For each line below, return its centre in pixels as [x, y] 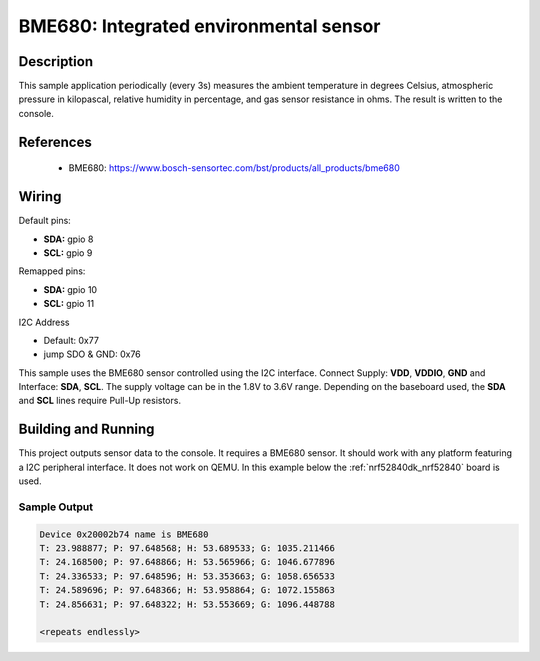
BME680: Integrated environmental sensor [199, 26]
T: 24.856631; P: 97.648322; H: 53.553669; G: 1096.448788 [187, 604]
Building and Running [86, 429]
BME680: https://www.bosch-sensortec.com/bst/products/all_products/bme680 [234, 168]
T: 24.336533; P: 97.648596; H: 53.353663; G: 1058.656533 [187, 576]
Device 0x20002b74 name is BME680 [124, 534]
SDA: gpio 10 [70, 289]
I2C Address [44, 322]
